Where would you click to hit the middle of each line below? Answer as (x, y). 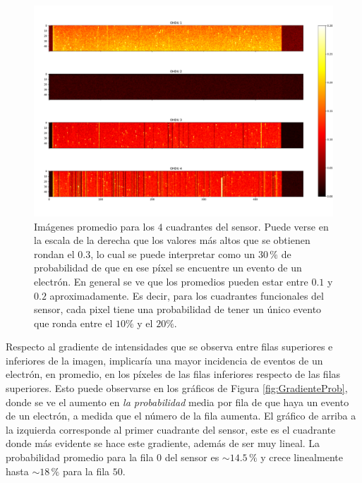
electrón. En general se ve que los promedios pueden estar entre (171, 281)
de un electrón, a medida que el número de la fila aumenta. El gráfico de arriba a (181, 416)
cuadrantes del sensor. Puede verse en (247, 226)
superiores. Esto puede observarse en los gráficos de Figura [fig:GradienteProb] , (177, 388)
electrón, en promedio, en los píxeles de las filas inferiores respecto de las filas (173, 374)
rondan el (54, 253)
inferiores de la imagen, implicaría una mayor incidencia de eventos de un (164, 360)
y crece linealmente (302, 457)
